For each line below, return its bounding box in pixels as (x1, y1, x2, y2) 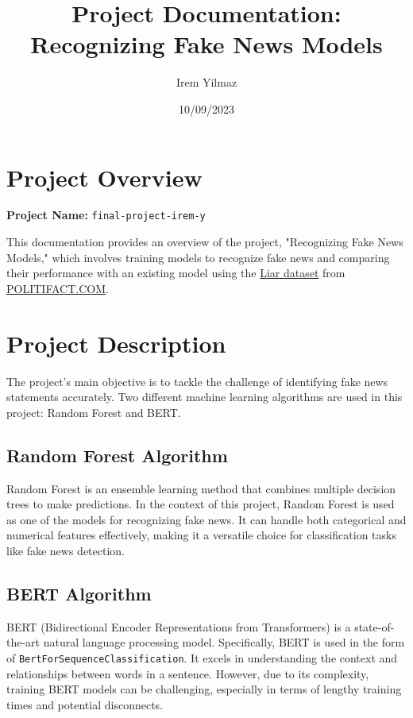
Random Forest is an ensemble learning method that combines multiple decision (6, 480, 396, 496)
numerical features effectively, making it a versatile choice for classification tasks (6, 527, 396, 543)
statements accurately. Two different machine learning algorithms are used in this (6, 388, 403, 405)
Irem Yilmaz (176, 74, 237, 91)
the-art (6, 634, 41, 650)
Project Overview (6, 160, 203, 193)
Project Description (6, 326, 226, 359)
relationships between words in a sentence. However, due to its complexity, (6, 665, 369, 681)
